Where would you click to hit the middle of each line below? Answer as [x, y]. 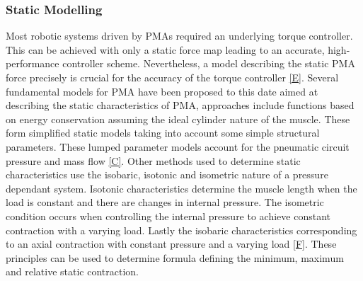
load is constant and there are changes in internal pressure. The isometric [165, 202]
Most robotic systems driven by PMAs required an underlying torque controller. [179, 36]
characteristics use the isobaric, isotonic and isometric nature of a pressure [167, 174]
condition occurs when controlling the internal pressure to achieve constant [168, 216]
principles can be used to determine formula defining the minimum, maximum [175, 257]
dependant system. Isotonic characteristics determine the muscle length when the [181, 188]
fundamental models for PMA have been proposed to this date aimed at [162, 91]
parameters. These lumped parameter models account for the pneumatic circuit [178, 146]
